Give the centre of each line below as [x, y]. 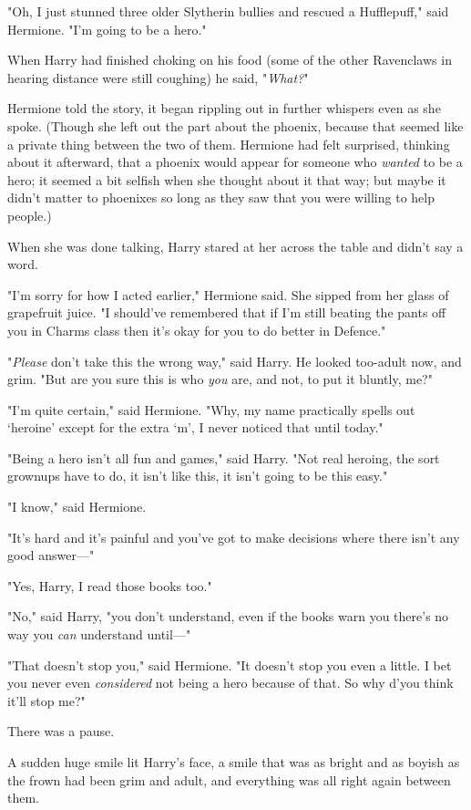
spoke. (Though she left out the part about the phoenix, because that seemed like [235, 125]
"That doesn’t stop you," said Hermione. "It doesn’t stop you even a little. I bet [230, 665]
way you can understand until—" [99, 634]
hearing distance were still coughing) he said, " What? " [158, 77]
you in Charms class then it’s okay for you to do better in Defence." [197, 330]
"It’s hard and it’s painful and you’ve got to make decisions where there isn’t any [234, 537]
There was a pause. [61, 731]
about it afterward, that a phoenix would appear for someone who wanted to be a [235, 162]
